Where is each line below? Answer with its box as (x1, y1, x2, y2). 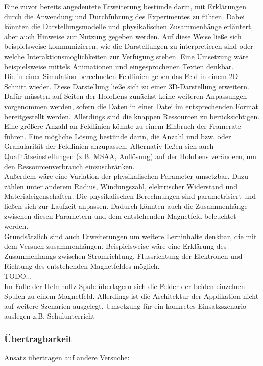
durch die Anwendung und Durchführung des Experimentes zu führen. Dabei (4, 11, 245, 21)
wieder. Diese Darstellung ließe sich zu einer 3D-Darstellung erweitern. (29, 81, 250, 91)
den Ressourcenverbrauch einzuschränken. (4, 161, 135, 171)
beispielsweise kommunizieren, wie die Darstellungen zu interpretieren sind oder (4, 41, 253, 51)
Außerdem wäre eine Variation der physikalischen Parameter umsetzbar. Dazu (4, 171, 249, 181)
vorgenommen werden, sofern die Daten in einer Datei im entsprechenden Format (4, 100, 258, 111)
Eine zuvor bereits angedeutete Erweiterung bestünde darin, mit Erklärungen (4, 1, 246, 11)
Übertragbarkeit (4, 332, 73, 345)
